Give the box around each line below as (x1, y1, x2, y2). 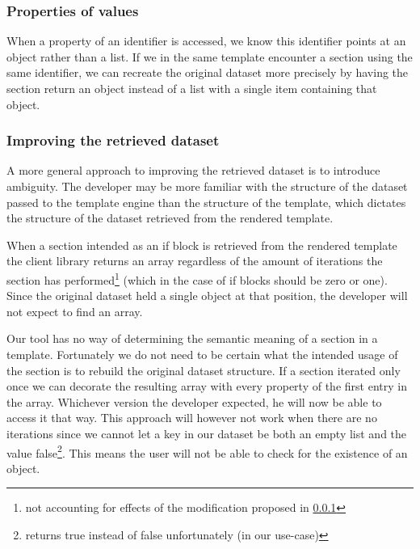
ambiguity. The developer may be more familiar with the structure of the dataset (6, 178, 408, 194)
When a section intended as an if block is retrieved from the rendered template (6, 236, 397, 253)
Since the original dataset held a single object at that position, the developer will (6, 287, 408, 304)
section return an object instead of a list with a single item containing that (6, 80, 377, 96)
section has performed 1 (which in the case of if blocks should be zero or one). (6, 268, 388, 288)
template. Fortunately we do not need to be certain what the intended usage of (6, 346, 398, 362)
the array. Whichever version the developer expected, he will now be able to (6, 393, 382, 410)
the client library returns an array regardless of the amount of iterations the (6, 252, 383, 269)
